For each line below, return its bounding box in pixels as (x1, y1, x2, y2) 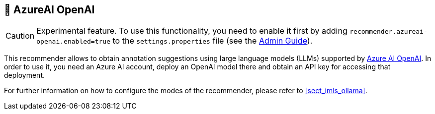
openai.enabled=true (36, 38, 111, 46)
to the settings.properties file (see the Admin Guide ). (112, 36, 313, 46)
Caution (5, 31, 35, 41)
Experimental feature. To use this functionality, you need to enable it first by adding (36, 26, 348, 36)
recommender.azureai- (349, 28, 428, 36)
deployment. (4, 71, 45, 80)
